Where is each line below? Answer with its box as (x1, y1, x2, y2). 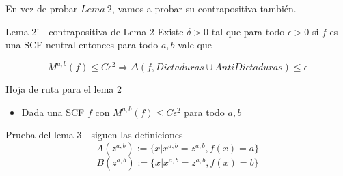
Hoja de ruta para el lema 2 (5, 82, 122, 96)
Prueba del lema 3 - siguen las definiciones (5, 128, 183, 142)
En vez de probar (5, 1, 78, 15)
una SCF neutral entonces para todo (5, 38, 159, 52)
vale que (178, 38, 212, 52)
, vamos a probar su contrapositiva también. (111, 1, 297, 15)
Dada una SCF (21, 104, 85, 119)
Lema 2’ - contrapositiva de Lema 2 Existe (5, 24, 184, 38)
